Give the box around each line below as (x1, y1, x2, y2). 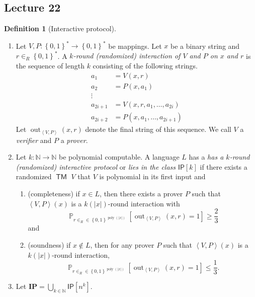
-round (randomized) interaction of (73, 50, 181, 61)
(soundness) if (28, 239, 71, 250)
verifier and (16, 134, 52, 145)
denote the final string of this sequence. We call (85, 124, 231, 134)
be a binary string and (171, 40, 240, 51)
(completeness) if (28, 188, 80, 199)
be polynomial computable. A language (59, 152, 180, 162)
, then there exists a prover (100, 188, 183, 199)
